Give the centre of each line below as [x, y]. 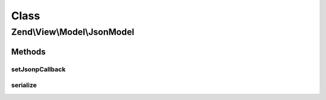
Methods [28, 52]
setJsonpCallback [38, 69]
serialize [24, 86]
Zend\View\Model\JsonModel [73, 32]
